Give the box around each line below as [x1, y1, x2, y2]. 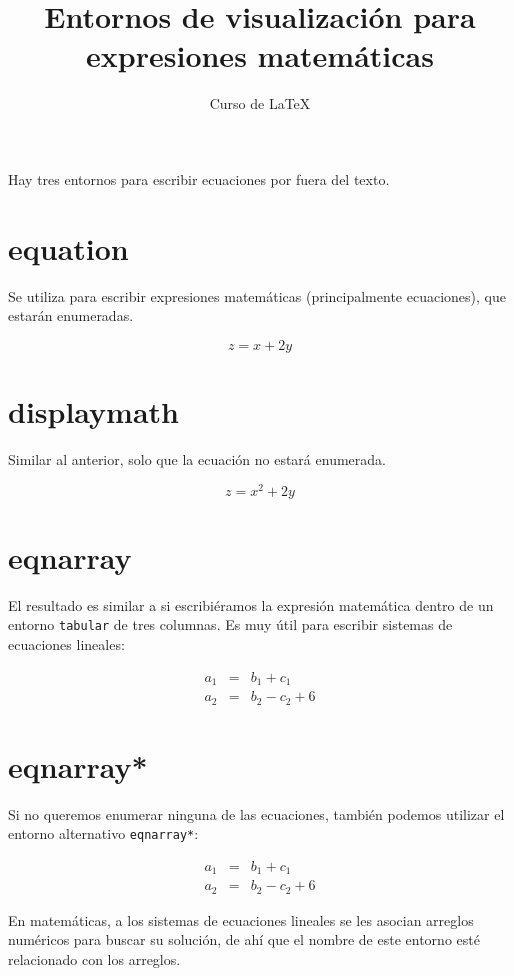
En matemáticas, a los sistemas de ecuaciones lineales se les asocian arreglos [8, 909, 474, 930]
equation [8, 227, 129, 268]
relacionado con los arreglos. [8, 949, 181, 970]
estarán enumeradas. [8, 305, 134, 326]
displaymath [8, 391, 179, 431]
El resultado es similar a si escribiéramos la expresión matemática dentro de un [8, 594, 494, 615]
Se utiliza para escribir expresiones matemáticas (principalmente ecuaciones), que [8, 285, 506, 306]
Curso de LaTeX [209, 93, 311, 114]
